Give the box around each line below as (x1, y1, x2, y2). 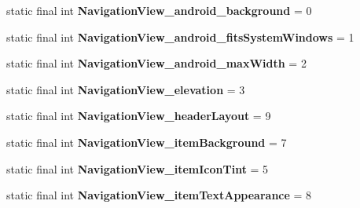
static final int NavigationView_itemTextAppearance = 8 (6, 187, 312, 203)
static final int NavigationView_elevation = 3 (6, 81, 245, 97)
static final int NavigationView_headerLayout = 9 (6, 108, 271, 124)
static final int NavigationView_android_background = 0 (6, 2, 312, 18)
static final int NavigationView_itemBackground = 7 (6, 133, 287, 150)
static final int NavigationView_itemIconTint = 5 (6, 160, 269, 177)
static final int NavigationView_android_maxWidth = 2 (6, 55, 307, 71)
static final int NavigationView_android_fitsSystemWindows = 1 (6, 28, 354, 45)
